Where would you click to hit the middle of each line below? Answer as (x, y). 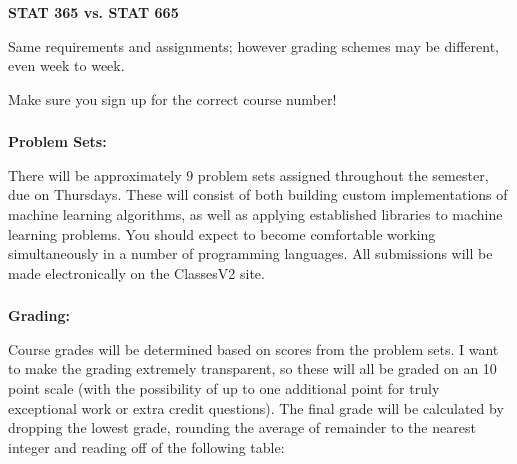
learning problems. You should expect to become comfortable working (222, 233)
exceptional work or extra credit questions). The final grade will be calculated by (256, 407)
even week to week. (66, 65)
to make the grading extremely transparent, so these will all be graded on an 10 (252, 368)
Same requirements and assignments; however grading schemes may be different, (253, 45)
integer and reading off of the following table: (146, 446)
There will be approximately (95, 174)
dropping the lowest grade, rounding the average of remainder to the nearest (242, 427)
